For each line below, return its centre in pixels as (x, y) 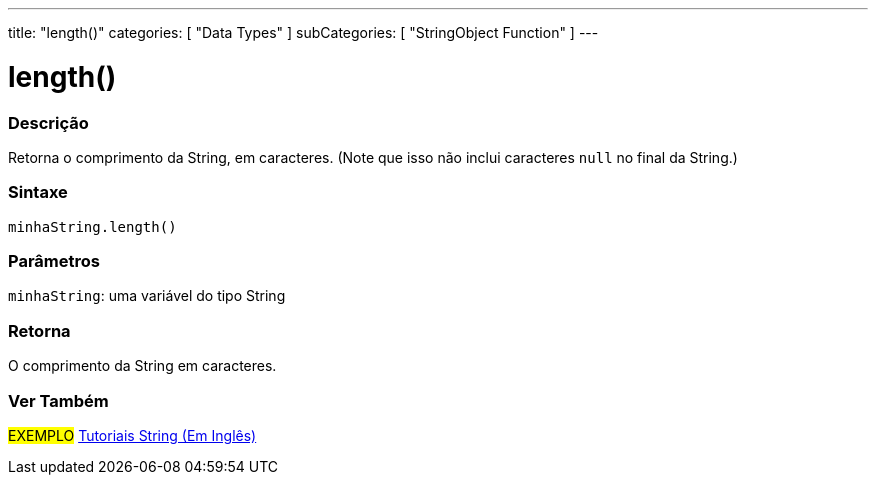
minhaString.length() (92, 226)
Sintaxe (38, 192)
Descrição (48, 122)
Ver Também (58, 400)
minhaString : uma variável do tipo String (147, 296)
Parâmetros (54, 261)
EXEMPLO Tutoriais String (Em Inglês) (132, 435)
